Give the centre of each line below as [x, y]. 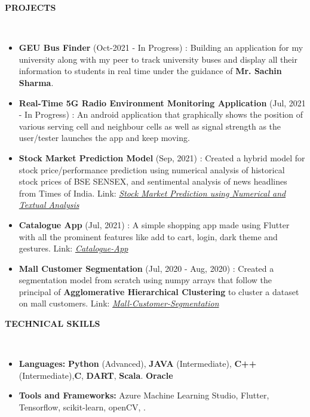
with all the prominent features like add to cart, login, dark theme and [148, 236]
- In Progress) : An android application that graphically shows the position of [161, 114]
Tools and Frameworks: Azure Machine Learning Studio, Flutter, [144, 395]
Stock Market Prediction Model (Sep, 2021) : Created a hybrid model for [162, 157]
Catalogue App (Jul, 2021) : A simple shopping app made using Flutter [154, 224]
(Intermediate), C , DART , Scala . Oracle [96, 375]
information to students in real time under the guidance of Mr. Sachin [150, 71]
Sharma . [36, 82]
